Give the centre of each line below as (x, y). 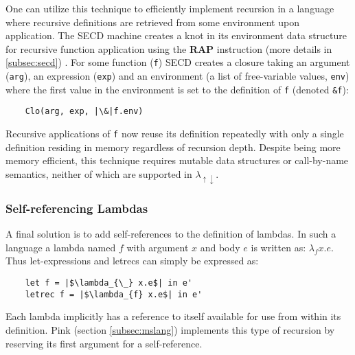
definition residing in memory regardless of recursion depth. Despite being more (173, 147)
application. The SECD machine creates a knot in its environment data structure (176, 35)
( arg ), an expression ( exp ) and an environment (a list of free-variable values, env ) (177, 76)
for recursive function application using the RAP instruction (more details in (169, 48)
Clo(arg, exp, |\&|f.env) (84, 112)
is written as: (278, 247)
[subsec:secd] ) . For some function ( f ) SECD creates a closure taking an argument (178, 62)
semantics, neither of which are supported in (99, 173)
